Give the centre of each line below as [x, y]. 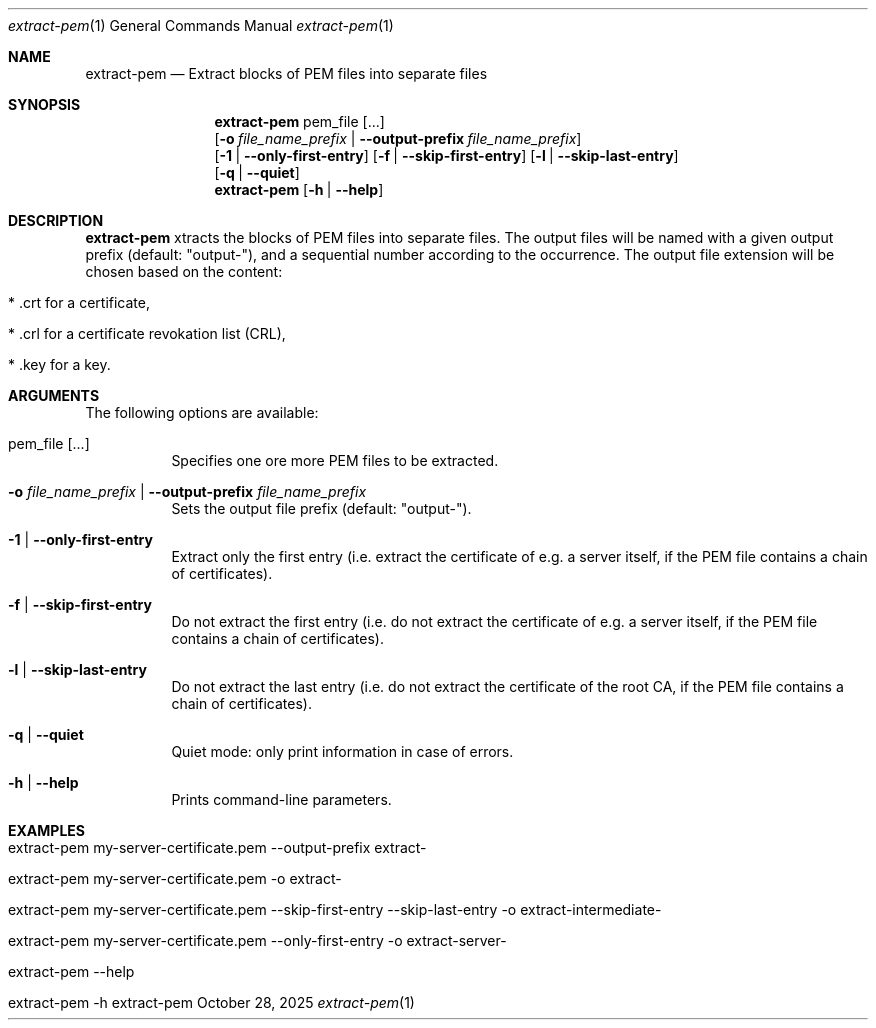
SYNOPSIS [44, 104]
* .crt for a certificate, [79, 302]
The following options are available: [202, 412]
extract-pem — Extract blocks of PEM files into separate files [286, 73]
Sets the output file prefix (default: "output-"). [321, 508]
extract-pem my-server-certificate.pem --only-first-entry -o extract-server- [257, 940]
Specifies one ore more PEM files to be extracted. [335, 460]
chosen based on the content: [184, 271]
